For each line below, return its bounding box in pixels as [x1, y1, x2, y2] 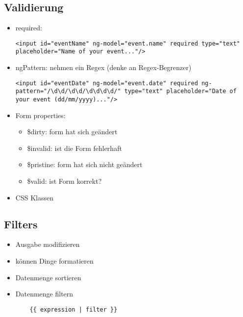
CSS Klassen [15, 192, 53, 202]
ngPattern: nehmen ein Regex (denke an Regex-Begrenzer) [15, 62, 192, 73]
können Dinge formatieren [15, 256, 94, 266]
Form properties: [15, 110, 66, 120]
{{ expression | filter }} [29, 306, 118, 313]
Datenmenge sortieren [15, 272, 81, 282]
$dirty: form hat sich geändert [27, 126, 118, 137]
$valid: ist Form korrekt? [27, 176, 102, 186]
